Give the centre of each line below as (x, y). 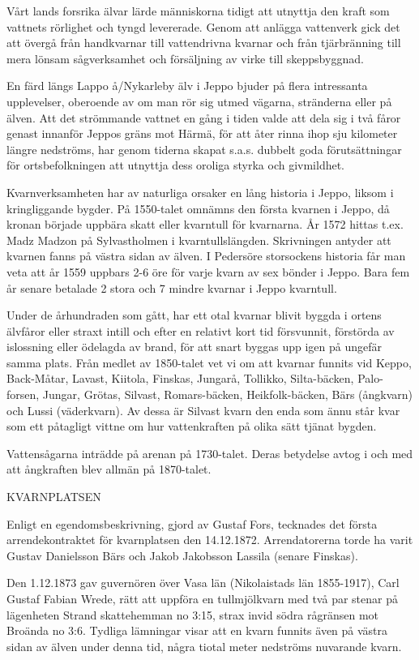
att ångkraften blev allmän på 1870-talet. (109, 469)
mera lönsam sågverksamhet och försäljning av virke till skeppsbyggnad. (185, 58)
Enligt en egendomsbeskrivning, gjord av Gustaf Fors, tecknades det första (192, 523)
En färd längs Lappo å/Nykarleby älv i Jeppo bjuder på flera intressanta (187, 86)
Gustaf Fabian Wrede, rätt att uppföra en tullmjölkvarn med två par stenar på (202, 598)
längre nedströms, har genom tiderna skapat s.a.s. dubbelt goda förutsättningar (204, 149)
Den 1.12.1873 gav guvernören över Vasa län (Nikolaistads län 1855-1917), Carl (203, 583)
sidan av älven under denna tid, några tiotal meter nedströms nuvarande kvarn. (204, 646)
